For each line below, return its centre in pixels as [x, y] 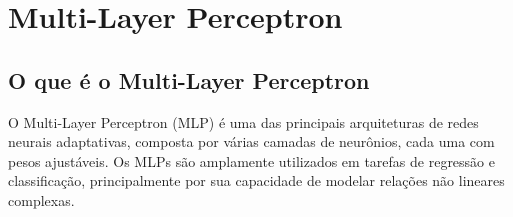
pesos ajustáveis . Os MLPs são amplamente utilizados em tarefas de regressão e [251, 160]
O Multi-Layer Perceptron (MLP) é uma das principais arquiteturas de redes [243, 121]
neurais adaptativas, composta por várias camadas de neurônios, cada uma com [251, 141]
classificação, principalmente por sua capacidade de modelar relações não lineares [256, 180]
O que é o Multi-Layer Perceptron [189, 79]
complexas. [41, 199]
